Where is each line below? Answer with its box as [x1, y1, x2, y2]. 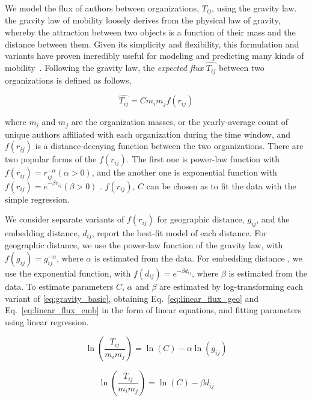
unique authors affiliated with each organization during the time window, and [5, 127, 291, 140]
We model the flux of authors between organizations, [5, 2, 200, 14]
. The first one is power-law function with [126, 153, 280, 165]
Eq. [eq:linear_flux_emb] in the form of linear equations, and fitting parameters [5, 304, 302, 316]
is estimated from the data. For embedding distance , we [94, 251, 302, 264]
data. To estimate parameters [5, 280, 114, 292]
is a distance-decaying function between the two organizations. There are [35, 139, 304, 152]
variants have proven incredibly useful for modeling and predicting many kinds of [5, 49, 304, 62]
